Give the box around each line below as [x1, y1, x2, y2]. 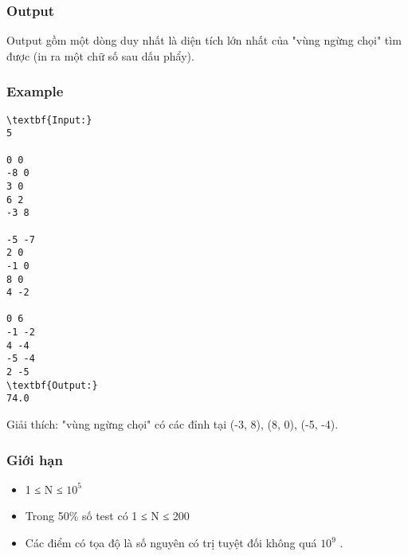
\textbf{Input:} [6, 114, 92, 126]
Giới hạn [6, 449, 63, 469]
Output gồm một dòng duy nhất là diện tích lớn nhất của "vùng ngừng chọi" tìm [6, 32, 402, 49]
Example [6, 81, 64, 101]
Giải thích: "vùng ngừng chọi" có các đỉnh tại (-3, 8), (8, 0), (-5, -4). [6, 416, 339, 433]
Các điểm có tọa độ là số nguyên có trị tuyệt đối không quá [25, 534, 317, 551]
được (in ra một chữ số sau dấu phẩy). [6, 47, 194, 64]
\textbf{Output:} [6, 379, 98, 391]
